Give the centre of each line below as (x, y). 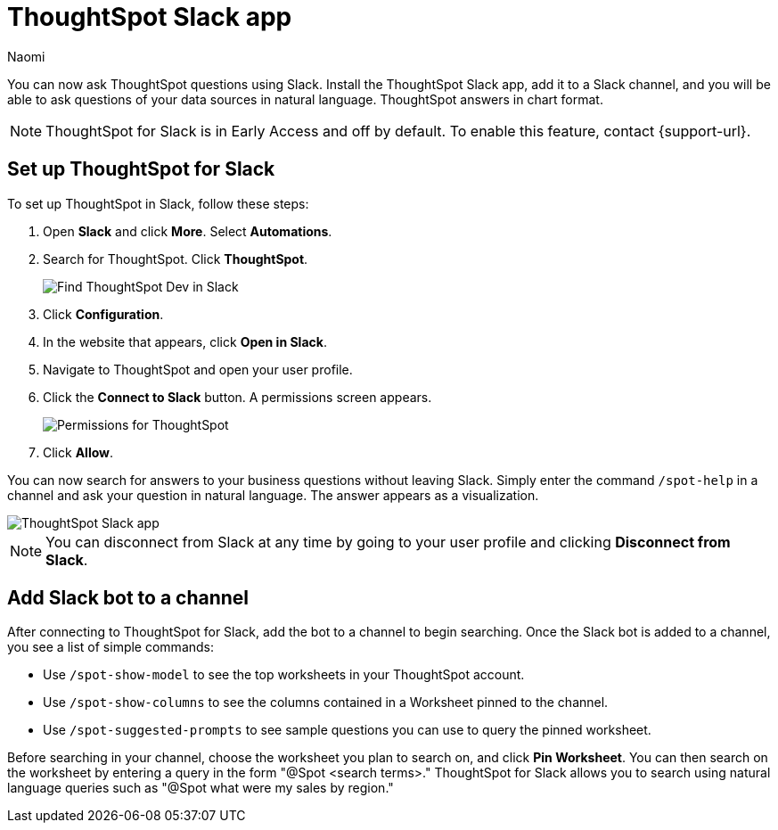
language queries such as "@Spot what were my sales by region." (201, 788)
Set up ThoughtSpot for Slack (141, 169)
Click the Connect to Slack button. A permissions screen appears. (237, 397)
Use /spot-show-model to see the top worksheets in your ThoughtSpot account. (284, 675)
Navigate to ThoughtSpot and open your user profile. (198, 369)
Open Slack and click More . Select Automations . (188, 231)
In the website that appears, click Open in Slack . (185, 341)
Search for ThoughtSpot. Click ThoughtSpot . (176, 259)
